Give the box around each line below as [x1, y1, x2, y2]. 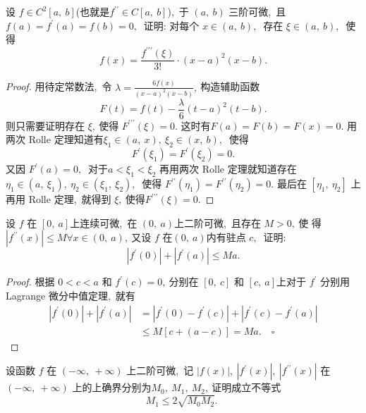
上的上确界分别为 [72, 380, 152, 395]
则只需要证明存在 [6, 118, 85, 132]
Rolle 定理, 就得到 [28, 192, 111, 207]
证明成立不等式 [212, 380, 281, 395]
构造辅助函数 [200, 79, 260, 94]
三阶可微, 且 [228, 4, 286, 18]
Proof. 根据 [6, 274, 55, 289]
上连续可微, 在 [70, 215, 138, 230]
